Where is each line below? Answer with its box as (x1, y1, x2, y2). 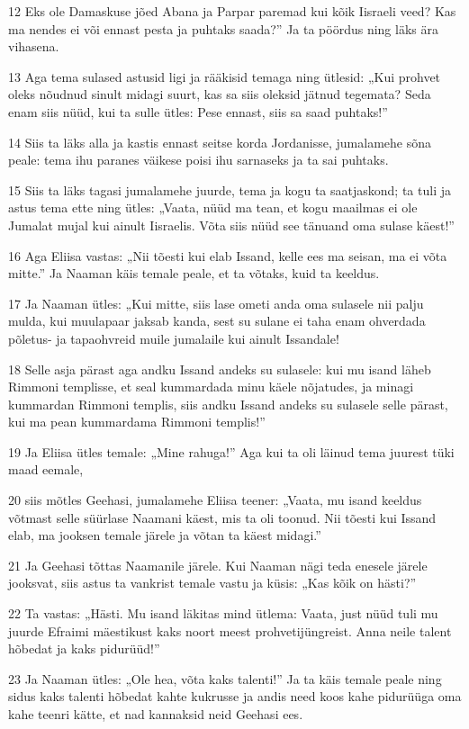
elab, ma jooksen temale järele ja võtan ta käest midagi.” (8, 526, 321, 544)
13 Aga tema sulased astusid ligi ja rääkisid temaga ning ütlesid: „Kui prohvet (8, 67, 441, 85)
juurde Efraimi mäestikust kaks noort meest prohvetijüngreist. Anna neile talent (8, 621, 452, 640)
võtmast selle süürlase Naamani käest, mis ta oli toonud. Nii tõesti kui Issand (8, 508, 437, 526)
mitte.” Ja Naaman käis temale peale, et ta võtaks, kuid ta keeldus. (8, 264, 380, 283)
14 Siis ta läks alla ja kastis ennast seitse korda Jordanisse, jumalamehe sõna (8, 132, 432, 151)
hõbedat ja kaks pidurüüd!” (8, 639, 160, 658)
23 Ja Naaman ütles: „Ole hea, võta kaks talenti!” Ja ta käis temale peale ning (8, 669, 442, 688)
